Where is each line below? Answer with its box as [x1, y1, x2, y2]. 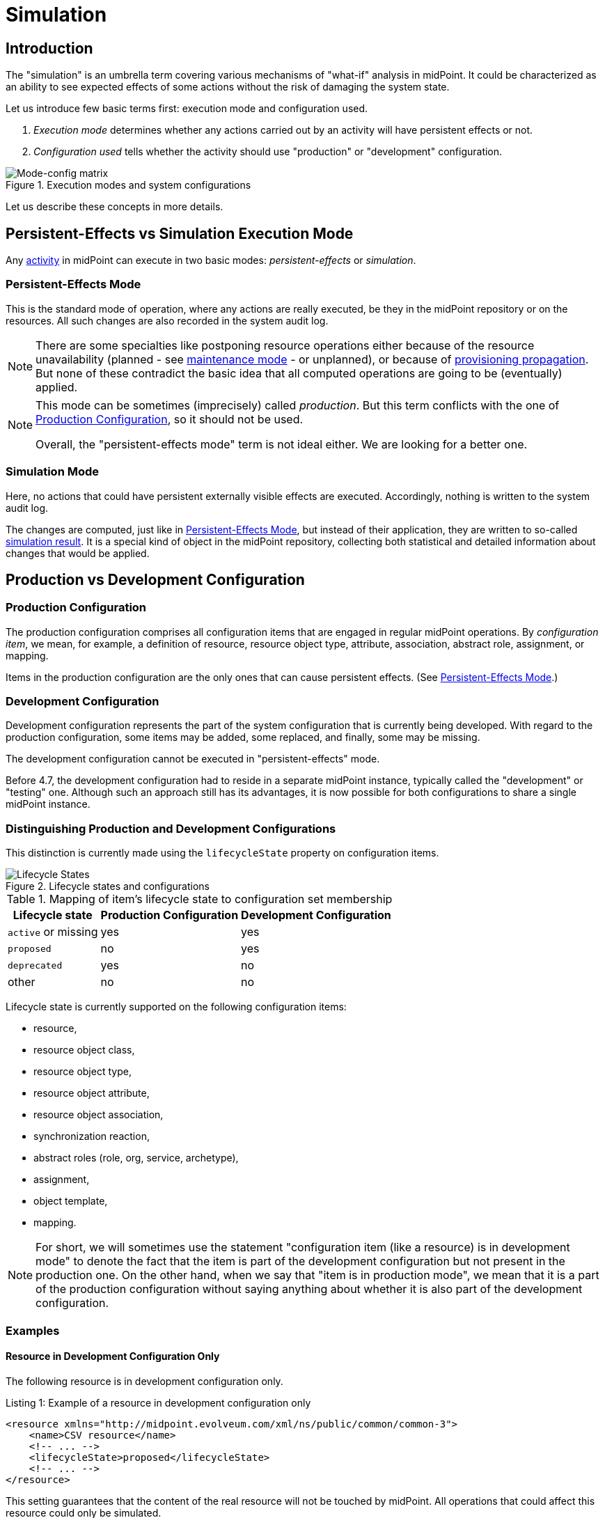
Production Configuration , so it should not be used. [36, 412, 304, 426]
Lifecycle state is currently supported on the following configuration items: [6, 1001, 347, 1013]
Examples [6, 1323, 60, 1338]
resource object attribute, [33, 1087, 150, 1100]
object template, [33, 1195, 108, 1207]
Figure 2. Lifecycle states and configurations [6, 880, 210, 893]
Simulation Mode [6, 464, 100, 479]
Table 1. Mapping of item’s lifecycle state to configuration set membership [6, 892, 393, 907]
